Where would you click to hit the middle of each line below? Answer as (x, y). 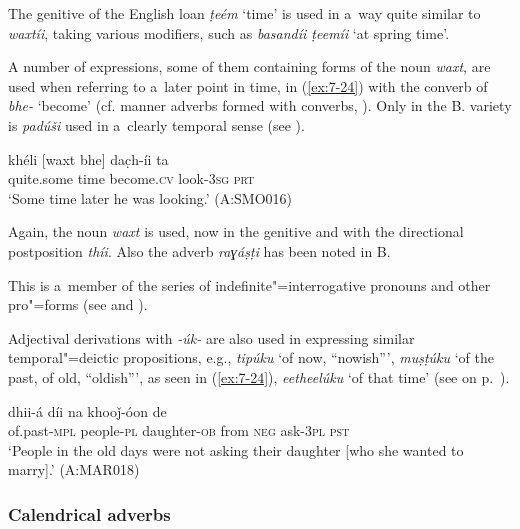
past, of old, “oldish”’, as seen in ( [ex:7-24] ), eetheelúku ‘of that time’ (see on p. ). (259, 376)
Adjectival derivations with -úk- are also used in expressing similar (211, 337)
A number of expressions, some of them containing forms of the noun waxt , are (249, 66)
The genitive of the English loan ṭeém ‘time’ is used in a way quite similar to (244, 13)
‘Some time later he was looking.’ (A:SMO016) (150, 197)
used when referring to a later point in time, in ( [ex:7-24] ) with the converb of (248, 85)
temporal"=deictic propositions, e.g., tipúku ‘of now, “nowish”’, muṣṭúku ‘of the (251, 357)
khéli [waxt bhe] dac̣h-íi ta (88, 158)
